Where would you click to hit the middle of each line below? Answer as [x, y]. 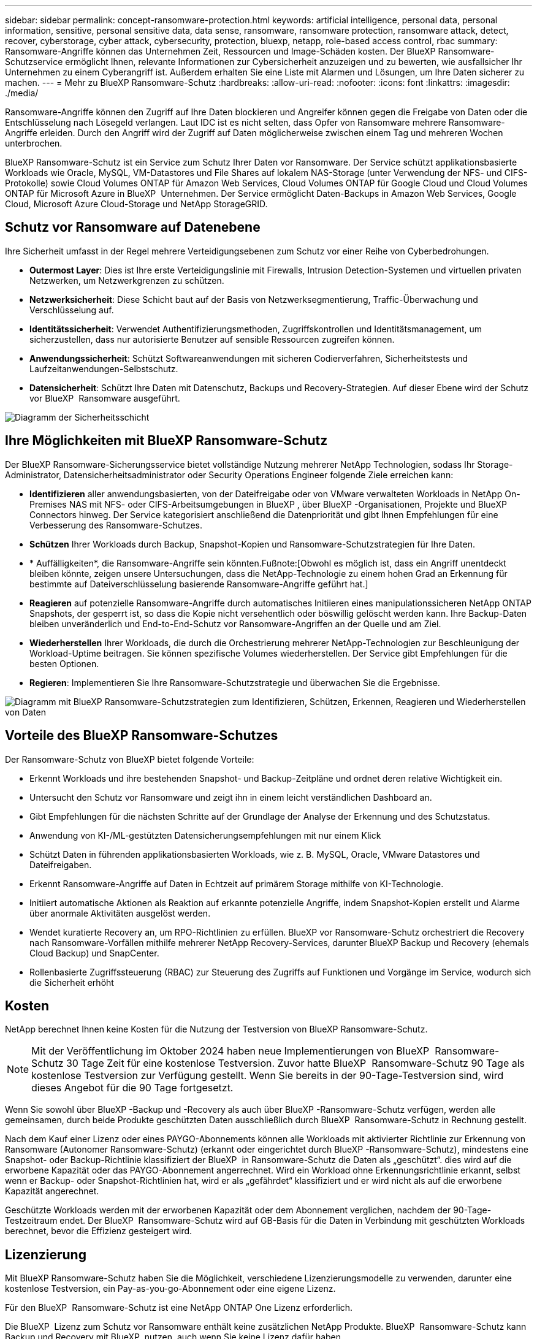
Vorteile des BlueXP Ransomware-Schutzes [142, 736]
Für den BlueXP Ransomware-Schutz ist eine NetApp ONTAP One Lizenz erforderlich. [179, 1308]
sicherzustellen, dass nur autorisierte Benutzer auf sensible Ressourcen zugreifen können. [212, 339]
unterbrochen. [34, 143]
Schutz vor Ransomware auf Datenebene [133, 227]
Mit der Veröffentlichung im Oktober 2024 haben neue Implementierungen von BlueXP [230, 1051]
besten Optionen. [64, 663]
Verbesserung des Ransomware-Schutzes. [116, 525]
